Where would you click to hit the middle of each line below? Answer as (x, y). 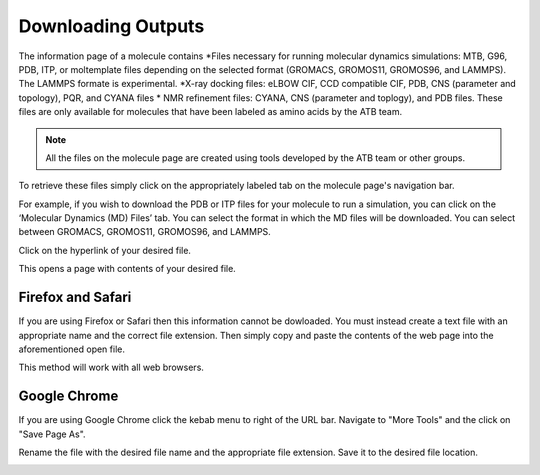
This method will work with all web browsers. (111, 367)
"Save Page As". (52, 434)
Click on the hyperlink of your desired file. (105, 250)
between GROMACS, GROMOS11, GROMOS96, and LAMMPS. (145, 232)
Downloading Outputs (111, 26)
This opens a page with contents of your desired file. (127, 269)
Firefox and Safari (75, 297)
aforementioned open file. (71, 349)
